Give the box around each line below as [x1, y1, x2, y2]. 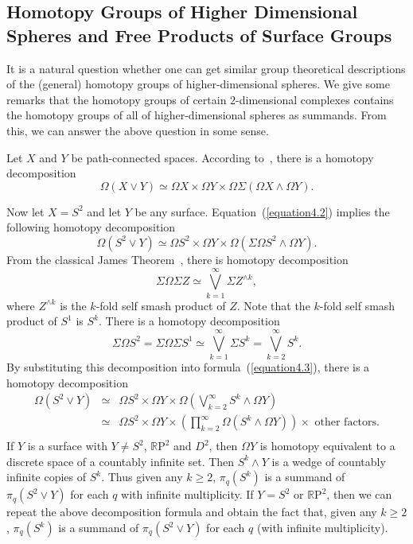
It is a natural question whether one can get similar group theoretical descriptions [6, 60, 406, 76]
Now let [6, 203, 45, 220]
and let [87, 203, 122, 220]
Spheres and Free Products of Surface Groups [6, 22, 392, 47]
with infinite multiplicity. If [121, 486, 254, 503]
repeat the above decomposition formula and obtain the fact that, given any [6, 503, 377, 520]
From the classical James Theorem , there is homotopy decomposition [6, 251, 349, 267]
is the [60, 297, 87, 313]
